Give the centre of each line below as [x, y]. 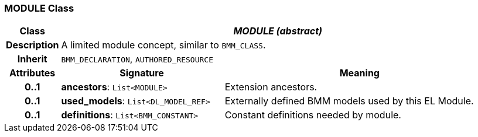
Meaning [359, 73]
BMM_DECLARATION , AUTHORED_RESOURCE [137, 59]
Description [33, 45]
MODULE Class [39, 8]
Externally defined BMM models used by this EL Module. [349, 101]
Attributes [33, 73]
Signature [142, 73]
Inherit [32, 59]
